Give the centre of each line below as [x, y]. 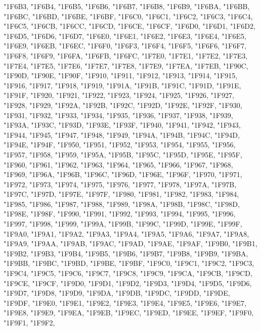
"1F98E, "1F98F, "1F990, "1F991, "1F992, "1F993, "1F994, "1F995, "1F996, [120, 214]
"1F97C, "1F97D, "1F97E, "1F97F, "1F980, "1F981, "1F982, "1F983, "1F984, [121, 194]
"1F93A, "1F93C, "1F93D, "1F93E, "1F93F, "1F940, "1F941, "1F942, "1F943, [122, 125]
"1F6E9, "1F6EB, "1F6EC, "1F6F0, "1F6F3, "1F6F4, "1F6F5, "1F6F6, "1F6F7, [125, 46]
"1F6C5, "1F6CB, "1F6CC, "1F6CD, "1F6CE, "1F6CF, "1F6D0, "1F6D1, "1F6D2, [129, 26]
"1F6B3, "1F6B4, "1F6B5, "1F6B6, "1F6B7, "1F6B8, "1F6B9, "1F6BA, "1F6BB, [127, 6]
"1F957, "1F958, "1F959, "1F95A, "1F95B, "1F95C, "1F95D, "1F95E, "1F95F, [123, 154]
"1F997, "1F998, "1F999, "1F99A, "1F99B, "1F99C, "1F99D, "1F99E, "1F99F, [123, 224]
